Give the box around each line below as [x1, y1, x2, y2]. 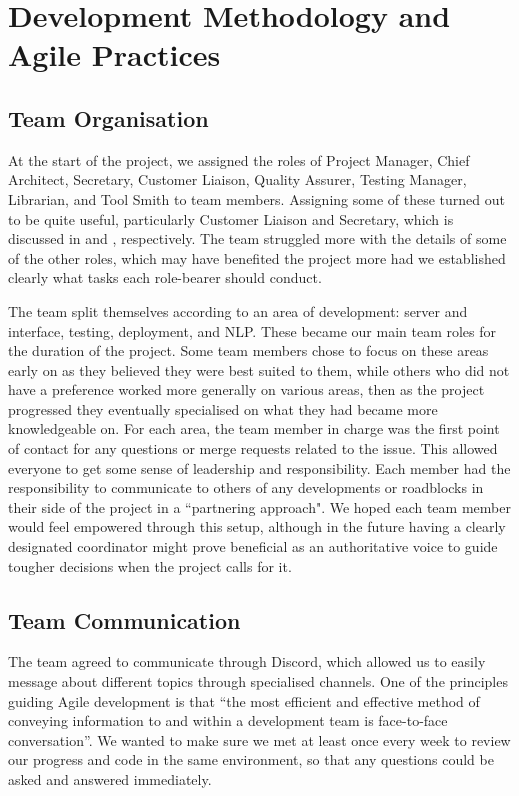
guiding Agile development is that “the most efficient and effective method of [8, 690, 480, 711]
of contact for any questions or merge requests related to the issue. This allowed [8, 438, 498, 459]
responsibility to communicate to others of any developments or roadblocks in [8, 477, 484, 498]
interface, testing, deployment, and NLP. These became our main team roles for [8, 320, 497, 341]
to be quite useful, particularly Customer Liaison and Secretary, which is [8, 208, 454, 229]
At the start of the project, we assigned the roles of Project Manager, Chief [8, 149, 470, 170]
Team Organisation [8, 102, 209, 133]
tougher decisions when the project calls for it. [8, 555, 292, 576]
